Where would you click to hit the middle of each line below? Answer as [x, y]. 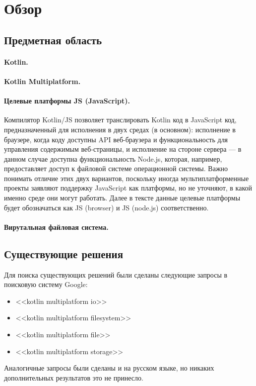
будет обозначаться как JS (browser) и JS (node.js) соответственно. [106, 207]
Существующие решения [64, 253]
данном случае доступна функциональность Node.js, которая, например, [113, 158]
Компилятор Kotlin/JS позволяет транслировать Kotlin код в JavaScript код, [120, 120]
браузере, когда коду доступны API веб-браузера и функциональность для [116, 139]
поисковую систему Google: [46, 284]
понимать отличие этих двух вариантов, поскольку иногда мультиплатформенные [127, 178]
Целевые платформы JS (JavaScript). [67, 101]
